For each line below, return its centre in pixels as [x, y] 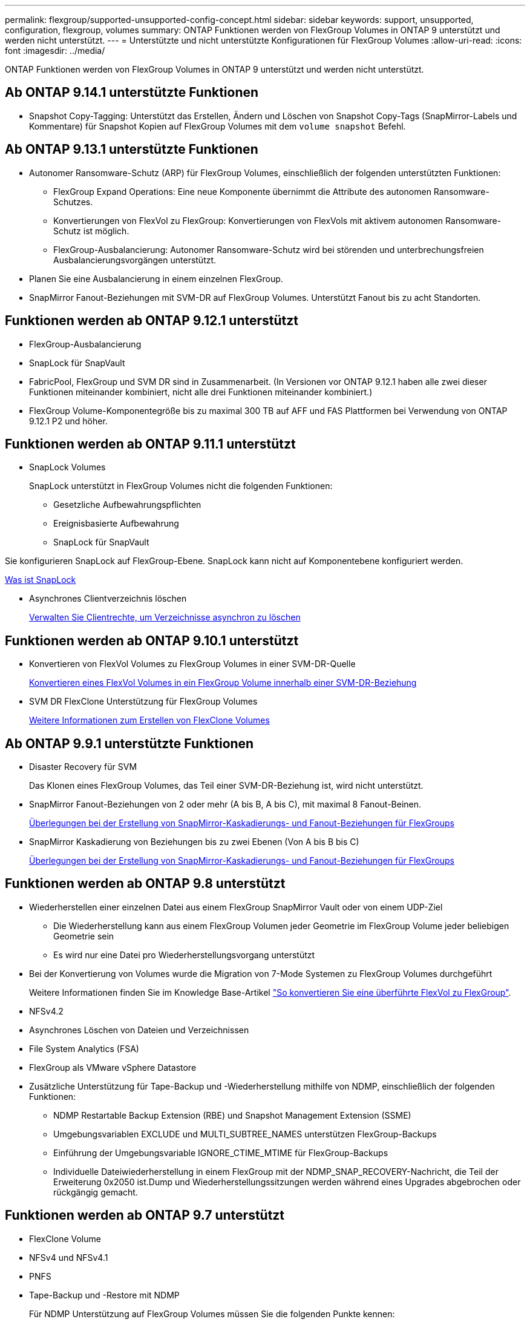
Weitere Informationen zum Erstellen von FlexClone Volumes [149, 720]
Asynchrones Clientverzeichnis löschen [108, 599]
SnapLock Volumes [67, 467]
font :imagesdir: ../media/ [55, 51]
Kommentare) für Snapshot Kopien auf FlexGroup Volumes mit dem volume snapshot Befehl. [218, 126]
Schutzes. [73, 202]
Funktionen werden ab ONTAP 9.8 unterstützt [145, 884]
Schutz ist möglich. [91, 231]
